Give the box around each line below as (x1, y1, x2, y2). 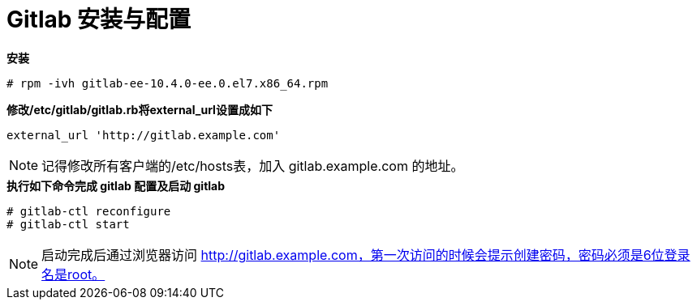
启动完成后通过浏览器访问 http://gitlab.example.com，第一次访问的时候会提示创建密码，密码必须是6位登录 (41, 246, 691, 263)
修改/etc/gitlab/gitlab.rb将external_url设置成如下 (6, 102, 273, 117)
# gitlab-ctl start (6, 217, 130, 231)
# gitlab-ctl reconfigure (6, 204, 171, 218)
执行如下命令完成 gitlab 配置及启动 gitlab (6, 178, 226, 193)
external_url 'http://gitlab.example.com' (6, 128, 281, 142)
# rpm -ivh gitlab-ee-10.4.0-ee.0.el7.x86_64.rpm (6, 76, 329, 90)
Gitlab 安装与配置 (6, 6, 191, 33)
